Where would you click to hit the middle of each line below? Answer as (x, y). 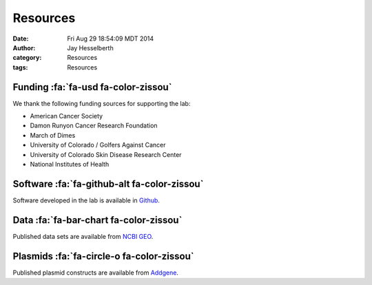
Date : (21, 39)
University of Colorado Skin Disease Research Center (106, 154)
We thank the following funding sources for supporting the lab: (102, 103)
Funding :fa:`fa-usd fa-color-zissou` (92, 87)
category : (27, 58)
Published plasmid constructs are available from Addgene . (96, 273)
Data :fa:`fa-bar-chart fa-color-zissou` (97, 220)
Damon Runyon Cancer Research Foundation (94, 126)
